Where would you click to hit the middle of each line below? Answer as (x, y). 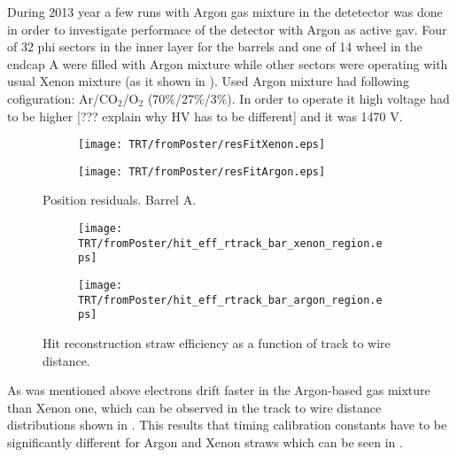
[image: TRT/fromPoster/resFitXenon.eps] (202, 145)
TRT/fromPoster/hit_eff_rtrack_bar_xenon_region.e (230, 243)
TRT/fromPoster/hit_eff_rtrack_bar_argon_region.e (230, 300)
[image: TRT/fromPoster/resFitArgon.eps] (202, 171)
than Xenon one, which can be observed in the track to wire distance (194, 407)
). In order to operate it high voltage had (338, 98)
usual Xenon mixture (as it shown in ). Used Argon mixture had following (208, 81)
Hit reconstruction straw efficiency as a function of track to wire (217, 343)
